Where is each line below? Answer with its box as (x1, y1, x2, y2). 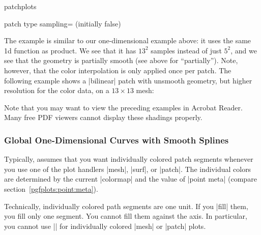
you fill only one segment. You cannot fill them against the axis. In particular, (4, 211, 247, 221)
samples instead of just (151, 45, 222, 55)
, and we (230, 45, 257, 55)
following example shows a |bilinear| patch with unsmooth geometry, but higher (4, 75, 252, 85)
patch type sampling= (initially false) (4, 18, 121, 28)
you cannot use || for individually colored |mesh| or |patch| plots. (4, 220, 206, 231)
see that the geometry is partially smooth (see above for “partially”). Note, (4, 55, 238, 66)
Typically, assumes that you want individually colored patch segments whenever (4, 154, 253, 164)
